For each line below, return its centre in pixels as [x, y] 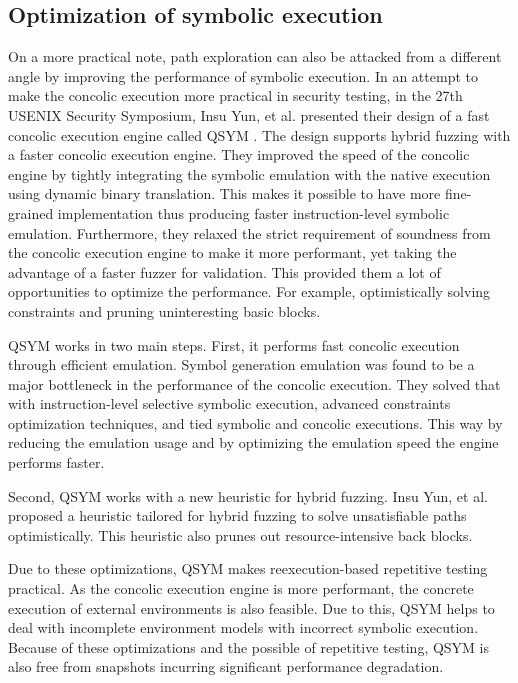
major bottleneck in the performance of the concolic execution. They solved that [254, 383]
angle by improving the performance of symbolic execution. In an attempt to [243, 75]
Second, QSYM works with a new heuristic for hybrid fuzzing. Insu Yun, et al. [248, 495]
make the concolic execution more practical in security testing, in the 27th [235, 95]
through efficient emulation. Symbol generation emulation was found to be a [241, 364]
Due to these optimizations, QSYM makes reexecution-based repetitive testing [248, 568]
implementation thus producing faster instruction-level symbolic [253, 212]
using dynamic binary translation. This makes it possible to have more [224, 193]
